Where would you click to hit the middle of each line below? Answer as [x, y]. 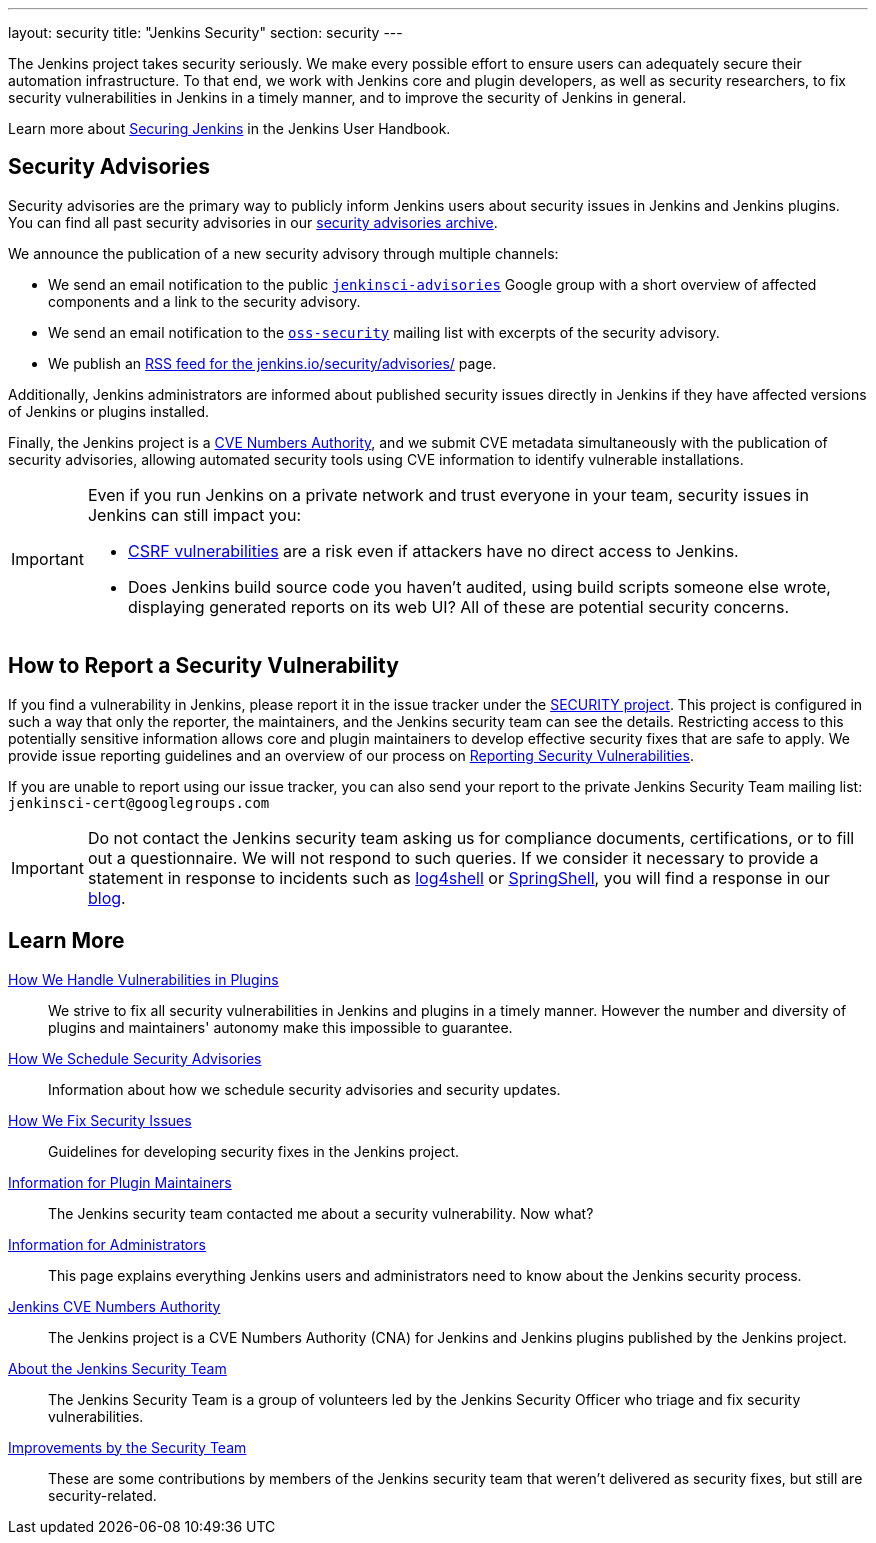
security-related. [102, 1495]
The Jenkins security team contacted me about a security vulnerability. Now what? [321, 1213]
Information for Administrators [107, 1244]
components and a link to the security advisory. [204, 301]
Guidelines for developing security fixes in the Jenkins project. [254, 1151]
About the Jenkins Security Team [117, 1368]
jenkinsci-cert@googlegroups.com [139, 802]
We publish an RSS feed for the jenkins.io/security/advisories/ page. [272, 363]
